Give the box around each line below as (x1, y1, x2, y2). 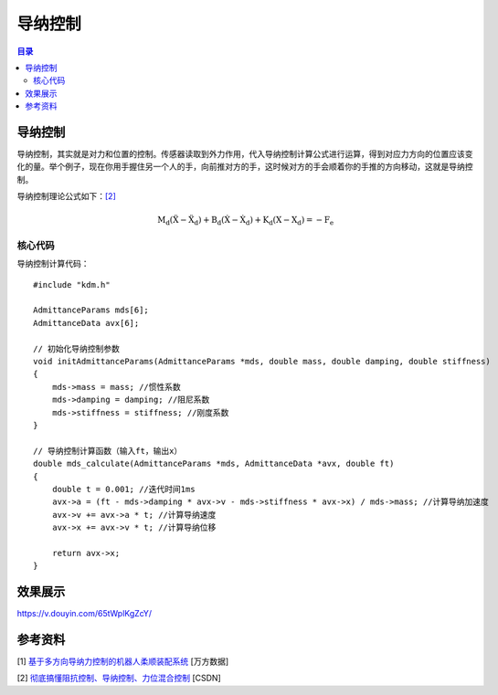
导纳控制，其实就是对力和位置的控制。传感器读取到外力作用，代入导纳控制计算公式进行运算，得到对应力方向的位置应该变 (16, 149, 473, 160)
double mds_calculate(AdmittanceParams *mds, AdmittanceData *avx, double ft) (33, 458, 395, 469)
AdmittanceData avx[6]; (33, 318, 140, 328)
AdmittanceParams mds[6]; (33, 305, 150, 315)
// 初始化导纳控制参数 (33, 343, 121, 353)
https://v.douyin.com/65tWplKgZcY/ (16, 608, 153, 619)
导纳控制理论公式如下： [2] (16, 191, 116, 202)
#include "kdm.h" (33, 279, 111, 290)
